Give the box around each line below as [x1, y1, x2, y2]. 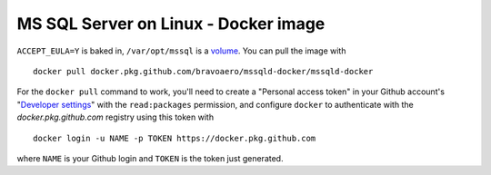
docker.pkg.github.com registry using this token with [16, 112, 214, 122]
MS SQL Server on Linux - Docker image [16, 14, 326, 34]
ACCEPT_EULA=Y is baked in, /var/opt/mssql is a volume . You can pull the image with [16, 45, 346, 56]
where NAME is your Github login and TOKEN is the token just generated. [16, 152, 284, 163]
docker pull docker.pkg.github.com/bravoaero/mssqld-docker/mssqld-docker [33, 66, 374, 76]
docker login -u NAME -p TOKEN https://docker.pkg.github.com [33, 132, 316, 143]
